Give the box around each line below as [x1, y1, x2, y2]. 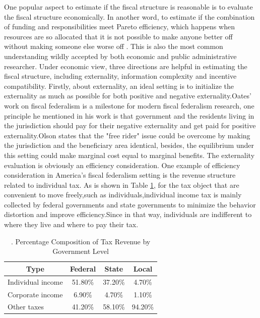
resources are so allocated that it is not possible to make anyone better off [4, 31, 233, 41]
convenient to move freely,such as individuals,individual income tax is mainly [4, 189, 242, 200]
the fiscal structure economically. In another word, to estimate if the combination [4, 11, 255, 22]
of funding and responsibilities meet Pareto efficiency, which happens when [4, 21, 235, 32]
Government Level [52, 246, 109, 256]
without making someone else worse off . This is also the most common [4, 41, 223, 51]
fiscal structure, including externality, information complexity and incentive [4, 71, 237, 81]
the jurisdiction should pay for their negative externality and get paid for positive [4, 120, 256, 131]
